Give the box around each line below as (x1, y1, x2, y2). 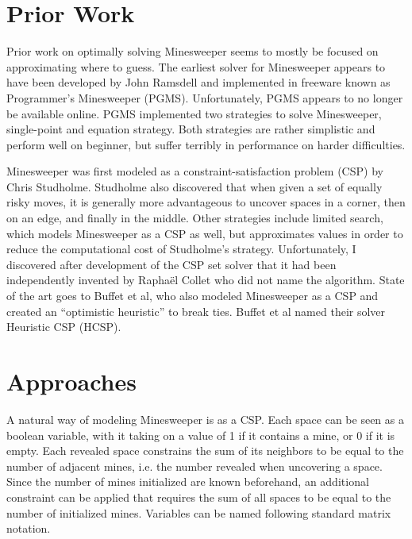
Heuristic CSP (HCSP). (6, 318, 121, 335)
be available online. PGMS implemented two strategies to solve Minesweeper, (6, 105, 382, 121)
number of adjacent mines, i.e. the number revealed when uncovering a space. (6, 457, 383, 474)
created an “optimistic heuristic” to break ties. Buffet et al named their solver (6, 302, 386, 319)
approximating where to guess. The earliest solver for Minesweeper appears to (6, 58, 386, 75)
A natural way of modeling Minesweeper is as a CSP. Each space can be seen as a (6, 410, 404, 427)
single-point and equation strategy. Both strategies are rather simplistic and (6, 121, 375, 137)
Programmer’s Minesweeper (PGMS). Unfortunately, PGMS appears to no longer (6, 89, 403, 106)
